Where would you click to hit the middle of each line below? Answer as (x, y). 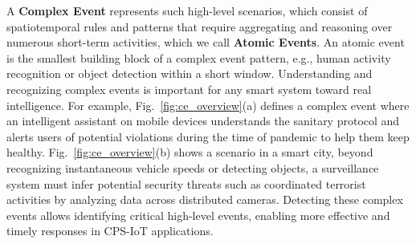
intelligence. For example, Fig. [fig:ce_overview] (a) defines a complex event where (208, 105)
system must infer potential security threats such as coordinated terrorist (186, 183)
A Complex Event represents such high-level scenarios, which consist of (187, 10)
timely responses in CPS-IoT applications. (110, 231)
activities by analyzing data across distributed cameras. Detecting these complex (205, 199)
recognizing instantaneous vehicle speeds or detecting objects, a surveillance (193, 167)
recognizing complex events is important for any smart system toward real (189, 89)
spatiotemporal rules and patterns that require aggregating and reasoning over (200, 26)
